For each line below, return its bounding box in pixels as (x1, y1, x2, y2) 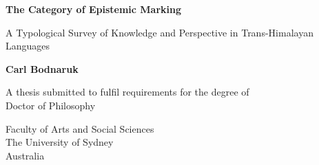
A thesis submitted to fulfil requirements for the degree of (6, 85, 249, 99)
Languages (6, 38, 50, 53)
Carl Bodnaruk (6, 61, 79, 76)
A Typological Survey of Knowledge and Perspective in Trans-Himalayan (6, 25, 313, 39)
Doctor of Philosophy (6, 98, 96, 112)
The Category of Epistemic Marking (6, 2, 181, 16)
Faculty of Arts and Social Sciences (6, 121, 154, 135)
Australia (6, 148, 45, 162)
